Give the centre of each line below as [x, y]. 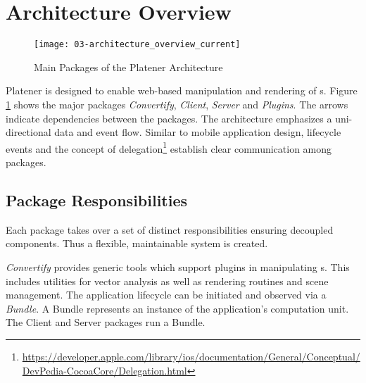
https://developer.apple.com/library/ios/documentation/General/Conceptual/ [191, 356]
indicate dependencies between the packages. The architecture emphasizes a [169, 118]
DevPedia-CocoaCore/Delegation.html [105, 370]
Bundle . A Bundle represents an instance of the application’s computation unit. [177, 308]
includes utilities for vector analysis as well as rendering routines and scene [167, 281]
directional [29, 132]
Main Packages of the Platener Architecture [128, 67]
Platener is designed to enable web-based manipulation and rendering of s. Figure [182, 90]
